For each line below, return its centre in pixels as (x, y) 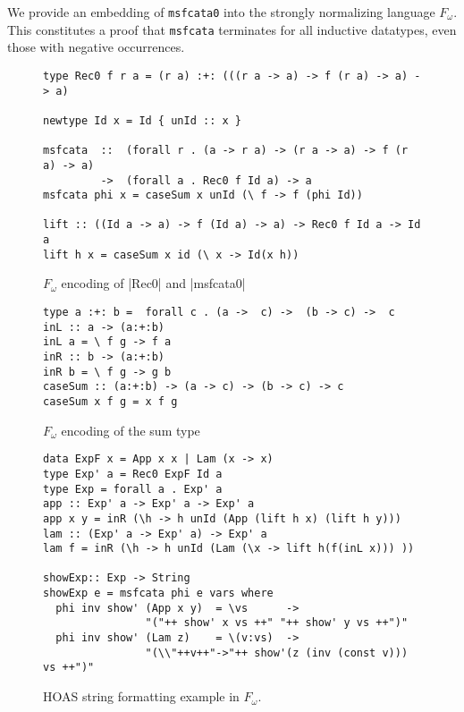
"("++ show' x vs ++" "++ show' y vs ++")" (277, 623)
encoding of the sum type (131, 430)
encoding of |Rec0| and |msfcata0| (153, 283)
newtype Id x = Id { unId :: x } (142, 120)
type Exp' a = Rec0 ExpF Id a (133, 474)
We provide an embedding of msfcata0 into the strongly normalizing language (221, 12)
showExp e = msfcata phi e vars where (158, 593)
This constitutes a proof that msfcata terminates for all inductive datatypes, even (232, 29)
